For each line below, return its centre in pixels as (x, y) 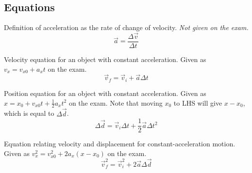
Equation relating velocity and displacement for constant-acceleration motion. (120, 144)
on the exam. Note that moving (116, 102)
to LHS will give (198, 102)
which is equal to (29, 113)
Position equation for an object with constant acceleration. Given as (105, 93)
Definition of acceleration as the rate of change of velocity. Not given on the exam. (126, 27)
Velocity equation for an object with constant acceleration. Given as (105, 59)
